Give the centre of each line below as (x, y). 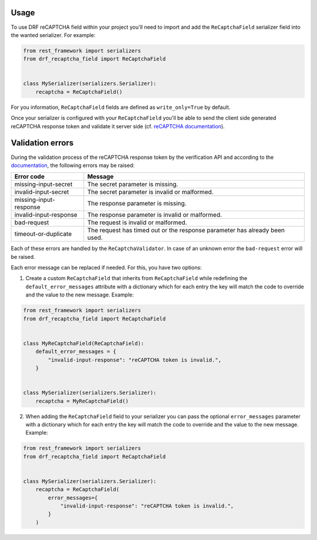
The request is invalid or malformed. (137, 222)
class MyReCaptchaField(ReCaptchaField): (84, 343)
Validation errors (42, 143)
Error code (30, 176)
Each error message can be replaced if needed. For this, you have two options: (106, 268)
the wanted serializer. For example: (53, 35)
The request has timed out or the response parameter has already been (186, 231)
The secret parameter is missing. (133, 184)
